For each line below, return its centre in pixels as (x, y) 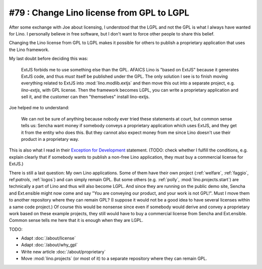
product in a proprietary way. (50, 139)
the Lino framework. (29, 50)
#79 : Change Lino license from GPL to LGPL (99, 13)
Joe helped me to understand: (39, 108)
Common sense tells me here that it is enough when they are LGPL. (76, 220)
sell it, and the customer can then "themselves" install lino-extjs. (85, 97)
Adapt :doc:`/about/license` (49, 238)
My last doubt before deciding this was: (49, 59)
